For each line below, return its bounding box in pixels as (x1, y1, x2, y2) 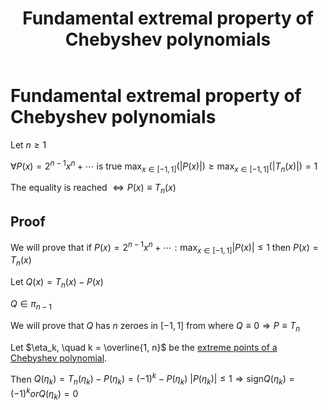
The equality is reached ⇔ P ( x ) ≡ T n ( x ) (10, 182, 177, 196)
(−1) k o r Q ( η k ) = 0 (10, 386, 79, 402)
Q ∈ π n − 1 (10, 298, 52, 312)
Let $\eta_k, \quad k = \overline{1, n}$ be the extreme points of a (10, 341, 278, 353)
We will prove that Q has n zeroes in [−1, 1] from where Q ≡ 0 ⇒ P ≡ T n (10, 319, 301, 334)
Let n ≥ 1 (10, 138, 47, 151)
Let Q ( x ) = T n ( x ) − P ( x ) (10, 276, 104, 291)
